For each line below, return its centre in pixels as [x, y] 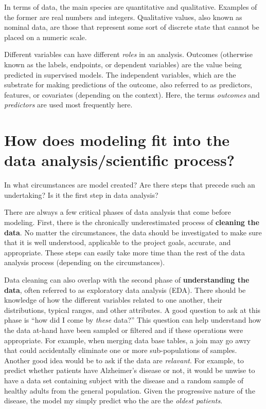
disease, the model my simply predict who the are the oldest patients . [113, 401]
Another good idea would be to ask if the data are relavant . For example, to [124, 360]
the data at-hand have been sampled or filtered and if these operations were [124, 330]
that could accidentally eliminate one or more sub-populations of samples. [121, 350]
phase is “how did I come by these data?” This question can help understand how [133, 320]
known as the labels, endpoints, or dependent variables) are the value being [123, 64]
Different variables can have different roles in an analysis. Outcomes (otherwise [129, 54]
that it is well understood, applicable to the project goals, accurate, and [118, 242]
